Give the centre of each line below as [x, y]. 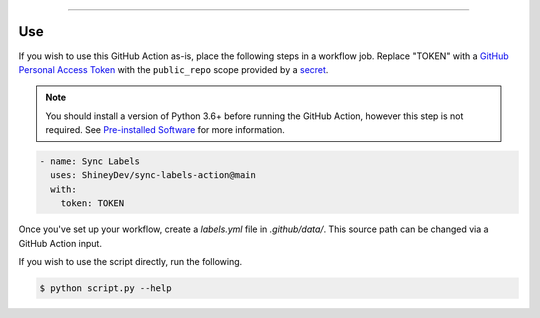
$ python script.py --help [105, 288]
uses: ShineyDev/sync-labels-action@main [153, 175]
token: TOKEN [92, 203]
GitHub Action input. [60, 243]
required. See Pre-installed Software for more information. [165, 130]
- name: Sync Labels [89, 161]
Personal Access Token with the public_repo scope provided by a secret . [173, 69]
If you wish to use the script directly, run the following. [130, 261]
